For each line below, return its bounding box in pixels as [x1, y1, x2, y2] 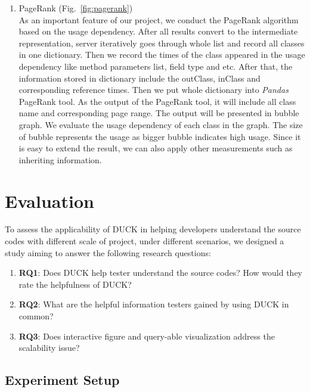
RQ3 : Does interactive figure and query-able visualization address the [18, 329, 275, 342]
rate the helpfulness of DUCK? [18, 278, 132, 290]
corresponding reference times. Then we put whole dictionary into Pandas [18, 83, 289, 96]
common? [18, 310, 54, 322]
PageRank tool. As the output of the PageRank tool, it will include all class [18, 95, 296, 107]
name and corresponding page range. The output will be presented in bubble [18, 107, 299, 119]
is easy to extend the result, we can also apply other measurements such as [18, 142, 293, 154]
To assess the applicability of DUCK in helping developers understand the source [5, 223, 301, 235]
